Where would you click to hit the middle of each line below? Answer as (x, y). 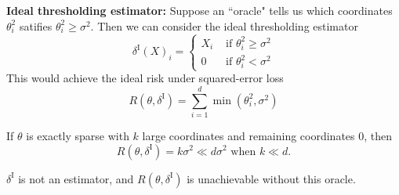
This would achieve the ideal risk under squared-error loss (145, 78)
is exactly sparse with (78, 135)
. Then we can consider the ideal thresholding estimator (224, 25)
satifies (36, 25)
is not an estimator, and (76, 178)
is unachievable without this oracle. (271, 178)
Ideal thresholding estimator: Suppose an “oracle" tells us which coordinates (199, 10)
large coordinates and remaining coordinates (248, 135)
